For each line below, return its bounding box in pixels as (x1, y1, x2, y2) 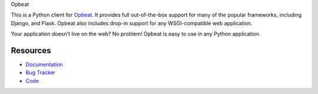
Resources (11, 46, 51, 55)
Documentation (25, 61, 63, 68)
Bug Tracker (25, 69, 56, 76)
